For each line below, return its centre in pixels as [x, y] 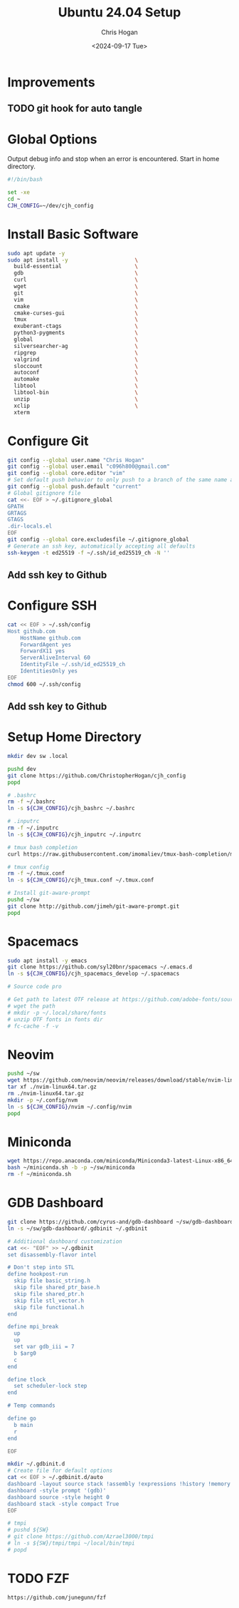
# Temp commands [31, 1405]
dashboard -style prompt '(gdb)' [57, 1490]
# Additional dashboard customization [65, 1241]
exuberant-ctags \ [76, 326]
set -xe [19, 193]
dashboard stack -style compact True [63, 1504]
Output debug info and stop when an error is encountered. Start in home [113, 159]
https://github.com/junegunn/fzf [57, 1597]
